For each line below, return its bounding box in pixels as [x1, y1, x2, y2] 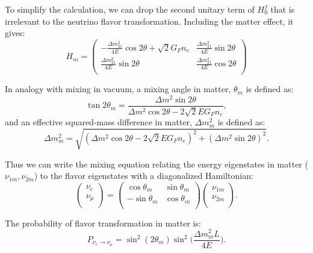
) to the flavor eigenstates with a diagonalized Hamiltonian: [34, 169, 253, 182]
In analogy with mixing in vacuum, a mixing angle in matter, [5, 83, 231, 95]
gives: [5, 27, 25, 39]
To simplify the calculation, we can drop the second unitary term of [5, 3, 255, 15]
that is [270, 3, 295, 15]
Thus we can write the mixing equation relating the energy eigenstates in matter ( [5, 157, 308, 170]
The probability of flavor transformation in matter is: [5, 216, 201, 229]
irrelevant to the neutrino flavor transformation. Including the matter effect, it [5, 14, 294, 27]
